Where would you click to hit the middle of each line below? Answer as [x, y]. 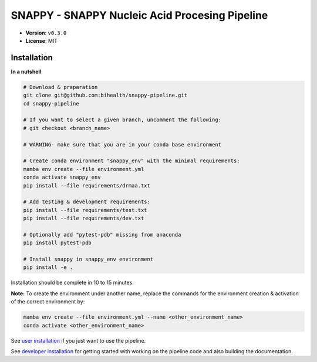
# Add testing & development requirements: [87, 202]
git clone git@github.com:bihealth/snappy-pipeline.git [105, 95]
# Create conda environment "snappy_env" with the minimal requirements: [131, 161]
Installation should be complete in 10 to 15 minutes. [72, 283]
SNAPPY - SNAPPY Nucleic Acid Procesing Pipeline [139, 15]
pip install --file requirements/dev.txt [84, 218]
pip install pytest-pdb [58, 243]
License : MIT [42, 40]
